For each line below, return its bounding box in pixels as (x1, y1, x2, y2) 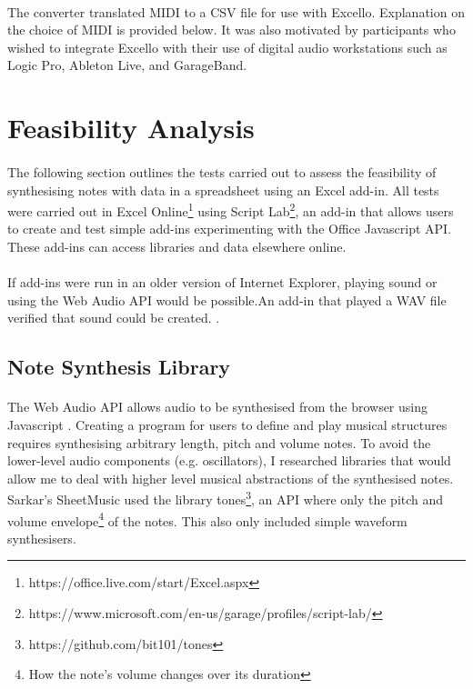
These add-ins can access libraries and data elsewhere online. (7, 236, 347, 255)
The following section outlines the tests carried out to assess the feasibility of (7, 162, 437, 181)
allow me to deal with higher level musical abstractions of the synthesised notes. (7, 468, 454, 487)
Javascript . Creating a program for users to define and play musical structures (7, 414, 448, 434)
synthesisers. (7, 528, 76, 547)
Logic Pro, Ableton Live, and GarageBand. (7, 55, 247, 75)
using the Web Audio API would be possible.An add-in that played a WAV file (7, 290, 447, 309)
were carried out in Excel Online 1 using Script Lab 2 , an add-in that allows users (7, 199, 454, 220)
